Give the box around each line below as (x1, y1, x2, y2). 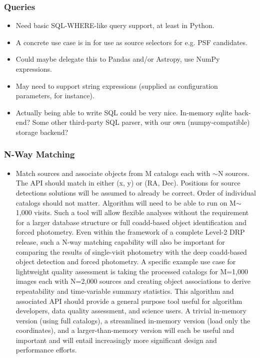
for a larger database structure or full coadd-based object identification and (15, 217, 247, 227)
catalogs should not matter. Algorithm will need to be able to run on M (15, 197, 236, 208)
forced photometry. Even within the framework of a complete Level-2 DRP (15, 227, 245, 237)
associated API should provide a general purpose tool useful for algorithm (15, 295, 242, 306)
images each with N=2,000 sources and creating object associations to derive (15, 276, 250, 286)
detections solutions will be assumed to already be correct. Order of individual (15, 187, 256, 198)
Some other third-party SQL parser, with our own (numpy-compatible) (32, 117, 250, 127)
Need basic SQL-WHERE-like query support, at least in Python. (15, 20, 214, 31)
